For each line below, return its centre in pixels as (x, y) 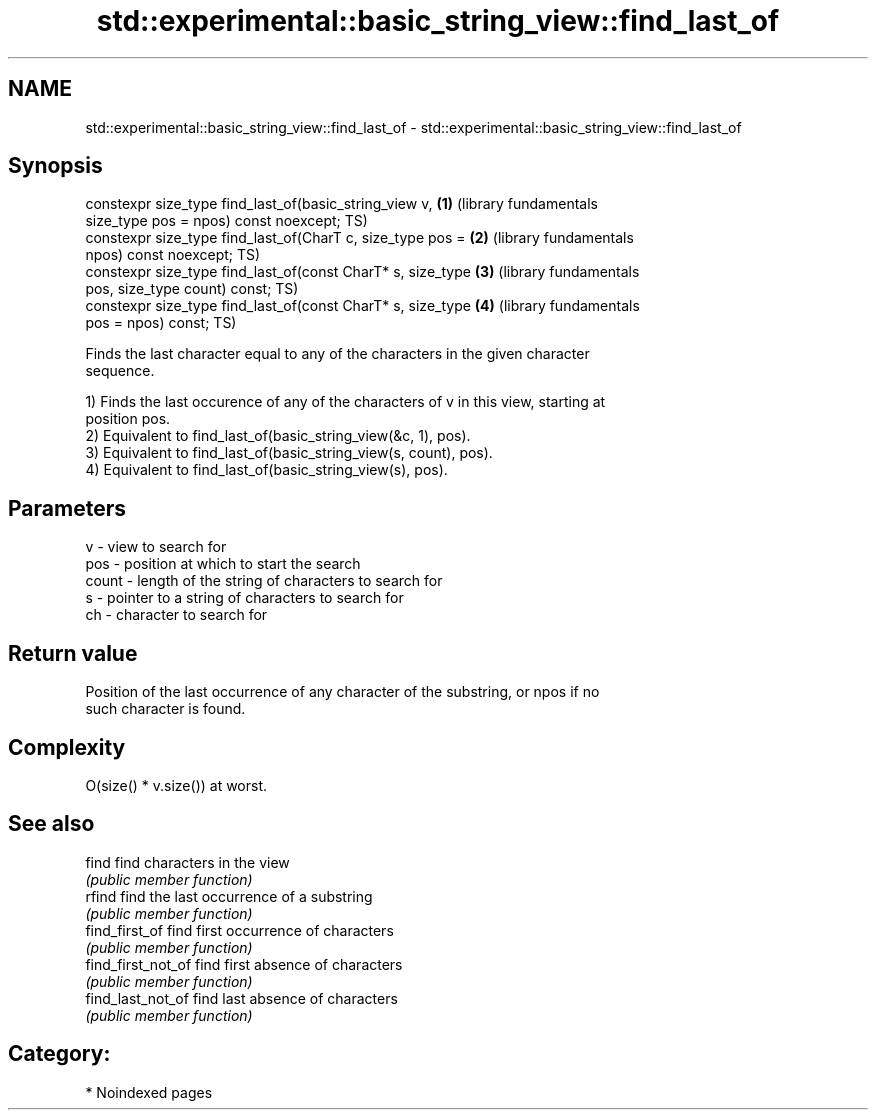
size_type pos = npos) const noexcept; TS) (226, 221)
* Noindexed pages (149, 1092)
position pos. (128, 419)
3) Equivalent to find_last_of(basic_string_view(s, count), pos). (289, 453)
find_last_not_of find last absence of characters (241, 998)
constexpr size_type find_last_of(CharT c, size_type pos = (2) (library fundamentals (359, 238)
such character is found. (165, 709)
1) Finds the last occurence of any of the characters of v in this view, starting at (345, 402)
